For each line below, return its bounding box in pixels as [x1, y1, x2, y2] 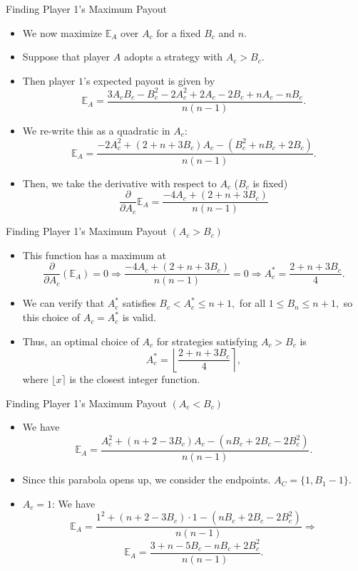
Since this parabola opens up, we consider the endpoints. [22, 472, 271, 487]
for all [239, 295, 266, 310]
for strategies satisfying [156, 333, 258, 348]
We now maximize [22, 25, 102, 40]
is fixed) [252, 175, 288, 190]
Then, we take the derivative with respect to [22, 175, 217, 190]
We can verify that [22, 295, 105, 310]
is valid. [122, 310, 156, 325]
